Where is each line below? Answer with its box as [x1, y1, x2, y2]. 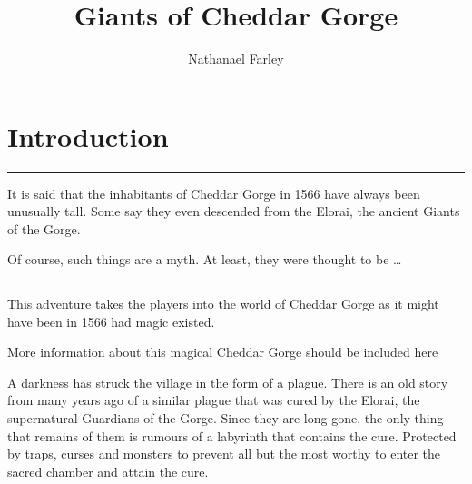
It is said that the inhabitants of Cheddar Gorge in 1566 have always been [7, 183, 420, 202]
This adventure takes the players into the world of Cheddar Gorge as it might [7, 294, 439, 313]
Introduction [7, 117, 169, 154]
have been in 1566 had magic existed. [7, 311, 215, 331]
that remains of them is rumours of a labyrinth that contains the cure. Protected [7, 426, 457, 445]
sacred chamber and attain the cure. [7, 461, 209, 480]
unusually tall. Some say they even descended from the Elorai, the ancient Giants [7, 202, 460, 221]
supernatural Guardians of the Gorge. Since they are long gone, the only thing [7, 409, 444, 427]
